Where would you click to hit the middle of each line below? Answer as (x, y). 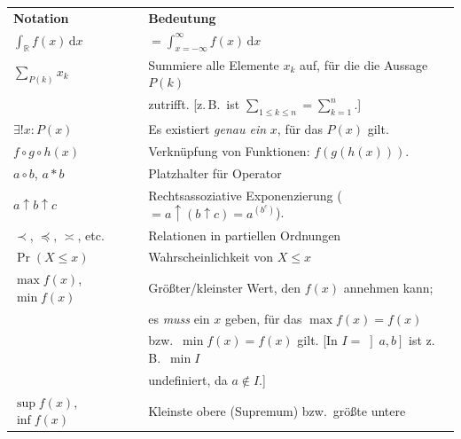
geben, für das (263, 318)
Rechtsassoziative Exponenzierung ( (245, 195)
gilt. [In (317, 340)
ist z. (422, 340)
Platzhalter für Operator (215, 172)
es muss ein (179, 318)
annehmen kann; (388, 287)
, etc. (91, 235)
